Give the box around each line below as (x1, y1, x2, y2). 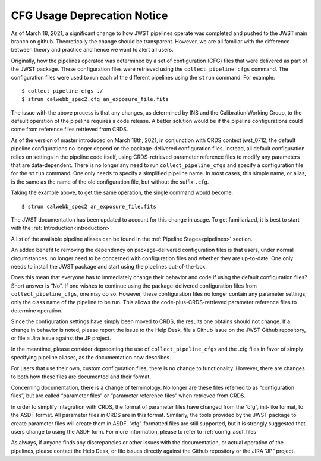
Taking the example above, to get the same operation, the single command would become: (11, 189, 234, 196)
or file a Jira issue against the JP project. (11, 334, 111, 342)
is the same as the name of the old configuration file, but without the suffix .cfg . (11, 178, 209, 185)
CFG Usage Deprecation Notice (11, 9, 168, 22)
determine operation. (11, 307, 62, 314)
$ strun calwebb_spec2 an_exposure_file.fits (21, 203, 157, 210)
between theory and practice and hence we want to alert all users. (11, 46, 174, 53)
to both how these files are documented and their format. (11, 373, 152, 380)
